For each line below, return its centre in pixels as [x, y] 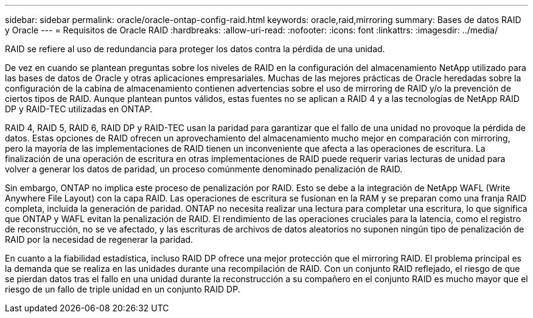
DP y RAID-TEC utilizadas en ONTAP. [79, 109]
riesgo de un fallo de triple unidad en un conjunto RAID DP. [123, 289]
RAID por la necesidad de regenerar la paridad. [99, 239]
